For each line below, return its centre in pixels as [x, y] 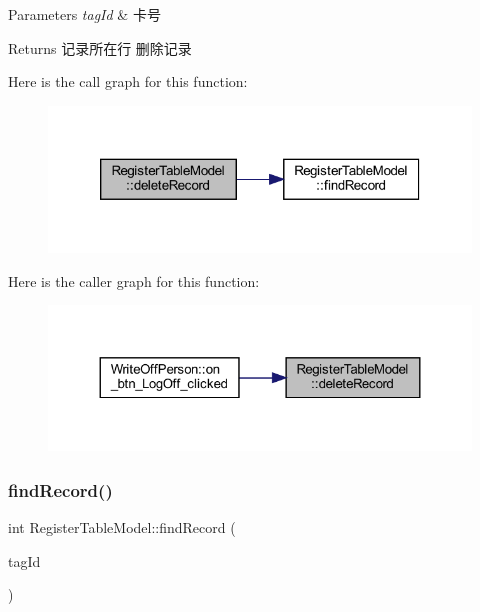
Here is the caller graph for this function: [134, 280]
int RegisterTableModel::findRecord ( [122, 526]
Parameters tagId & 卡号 [84, 14]
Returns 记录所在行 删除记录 [100, 47]
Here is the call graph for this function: [128, 81]
